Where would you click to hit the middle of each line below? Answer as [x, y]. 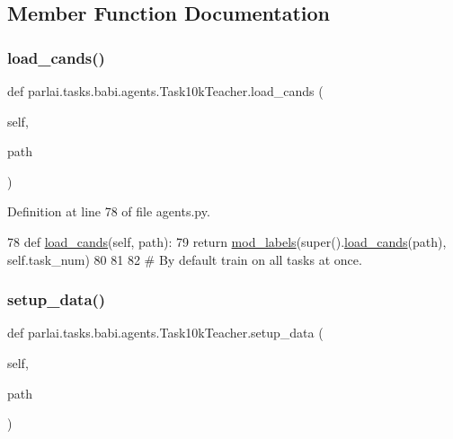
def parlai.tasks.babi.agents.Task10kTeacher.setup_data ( [165, 333]
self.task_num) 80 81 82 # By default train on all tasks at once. [185, 259]
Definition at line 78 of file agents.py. [109, 211]
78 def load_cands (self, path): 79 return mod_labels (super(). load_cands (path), [227, 241]
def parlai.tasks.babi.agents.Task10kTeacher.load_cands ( [165, 91]
